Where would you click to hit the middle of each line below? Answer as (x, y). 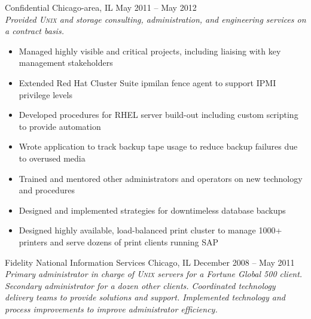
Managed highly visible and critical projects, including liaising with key (150, 51)
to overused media (52, 158)
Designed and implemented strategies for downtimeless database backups (152, 210)
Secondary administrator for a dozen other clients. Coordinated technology (140, 285)
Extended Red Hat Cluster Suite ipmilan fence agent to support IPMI (147, 82)
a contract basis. (34, 31)
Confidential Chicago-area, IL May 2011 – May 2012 (101, 7)
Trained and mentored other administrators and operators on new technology (161, 178)
